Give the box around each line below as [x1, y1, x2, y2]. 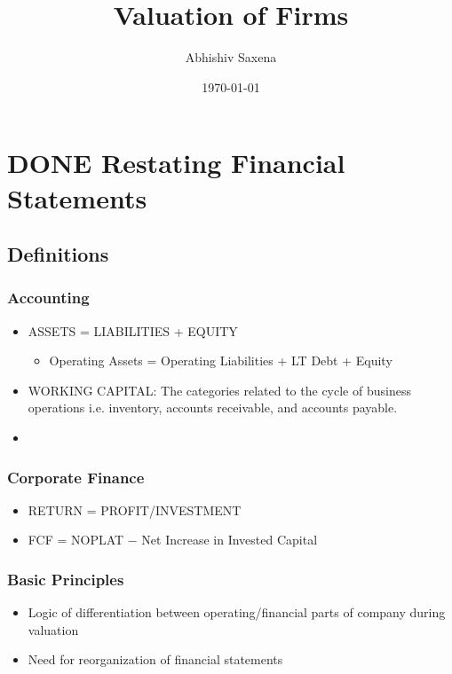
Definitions [7, 240, 109, 268]
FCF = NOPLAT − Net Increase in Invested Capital [28, 530, 318, 549]
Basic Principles [7, 568, 124, 590]
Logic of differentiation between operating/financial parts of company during [28, 603, 446, 622]
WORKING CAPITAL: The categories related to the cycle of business [28, 380, 411, 399]
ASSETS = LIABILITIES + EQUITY [28, 321, 238, 340]
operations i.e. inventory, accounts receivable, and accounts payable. [28, 398, 398, 417]
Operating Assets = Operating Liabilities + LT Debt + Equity [49, 351, 393, 370]
